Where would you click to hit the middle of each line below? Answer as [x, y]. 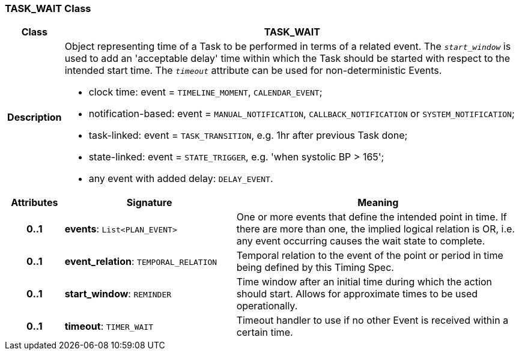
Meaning [378, 203]
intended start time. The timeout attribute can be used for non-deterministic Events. [253, 71]
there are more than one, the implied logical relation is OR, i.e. [376, 229]
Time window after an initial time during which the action [364, 282]
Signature [149, 203]
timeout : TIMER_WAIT [109, 326]
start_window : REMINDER [118, 294]
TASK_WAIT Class [48, 8]
